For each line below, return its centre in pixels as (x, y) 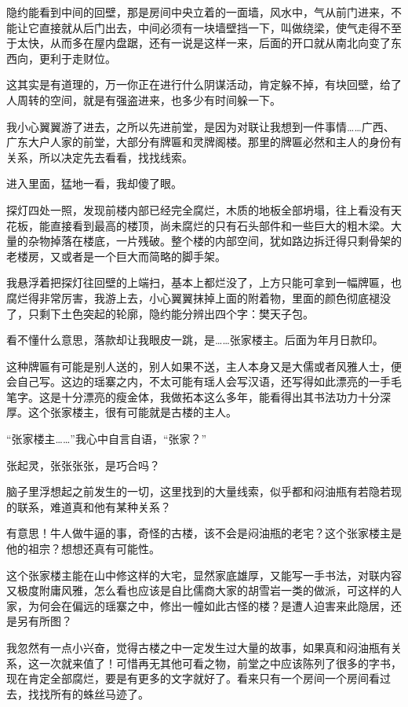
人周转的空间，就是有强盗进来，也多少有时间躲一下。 (144, 99)
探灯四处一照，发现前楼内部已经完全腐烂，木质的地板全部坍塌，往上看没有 (199, 209)
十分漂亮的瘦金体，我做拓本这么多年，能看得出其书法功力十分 (220, 396)
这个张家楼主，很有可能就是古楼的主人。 (132, 412)
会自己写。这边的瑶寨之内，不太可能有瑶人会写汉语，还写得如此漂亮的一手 (199, 381)
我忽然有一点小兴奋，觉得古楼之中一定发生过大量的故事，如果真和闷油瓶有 (199, 647)
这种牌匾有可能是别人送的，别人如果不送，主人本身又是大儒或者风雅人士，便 (204, 366)
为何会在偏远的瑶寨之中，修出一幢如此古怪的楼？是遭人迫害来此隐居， (209, 605)
